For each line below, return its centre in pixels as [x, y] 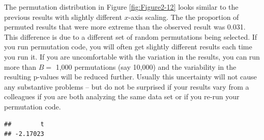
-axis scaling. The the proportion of [184, 17]
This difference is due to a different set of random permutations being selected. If [131, 36]
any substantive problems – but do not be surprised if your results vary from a [127, 86]
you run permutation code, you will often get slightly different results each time [128, 47]
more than [20, 66]
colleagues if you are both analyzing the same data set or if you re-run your [122, 96]
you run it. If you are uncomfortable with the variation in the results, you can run [132, 56]
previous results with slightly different [63, 17]
